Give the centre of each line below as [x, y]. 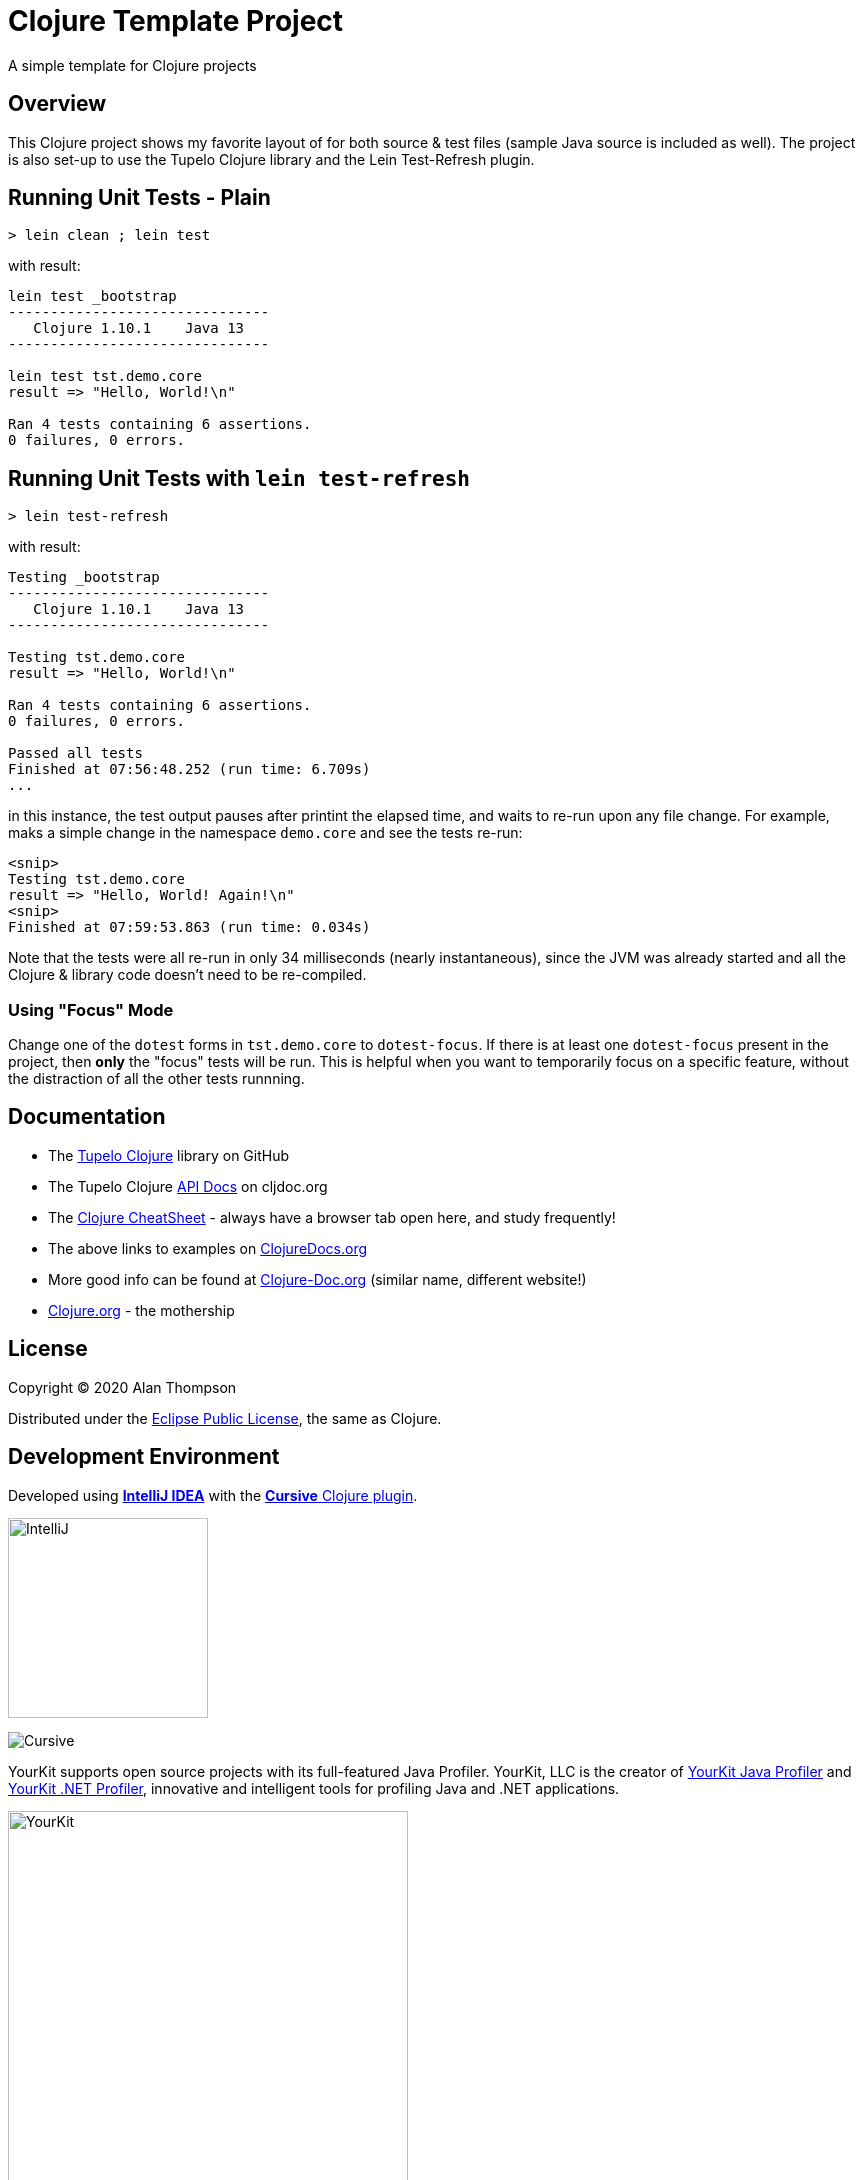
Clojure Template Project [176, 21]
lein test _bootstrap [92, 296]
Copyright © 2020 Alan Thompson [122, 1387]
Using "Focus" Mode [91, 1009]
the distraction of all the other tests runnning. [156, 1079]
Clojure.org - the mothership [141, 1310]
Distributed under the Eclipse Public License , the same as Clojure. [225, 1418]
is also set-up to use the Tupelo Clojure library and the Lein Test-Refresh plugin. [271, 159]
